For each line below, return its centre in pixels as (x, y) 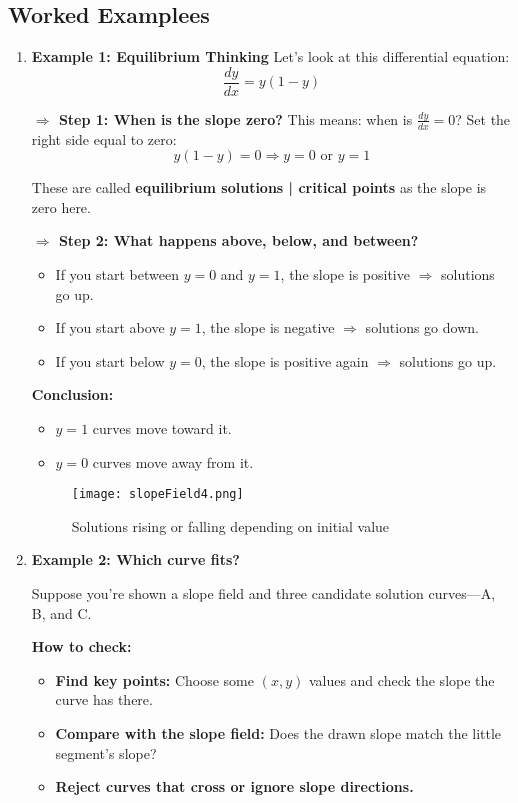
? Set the (483, 118)
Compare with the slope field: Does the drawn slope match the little (278, 733)
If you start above (110, 327)
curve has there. (104, 699)
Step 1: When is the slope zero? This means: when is (235, 118)
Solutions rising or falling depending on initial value (230, 525)
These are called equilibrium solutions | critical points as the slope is (259, 187)
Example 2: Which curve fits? (135, 559)
